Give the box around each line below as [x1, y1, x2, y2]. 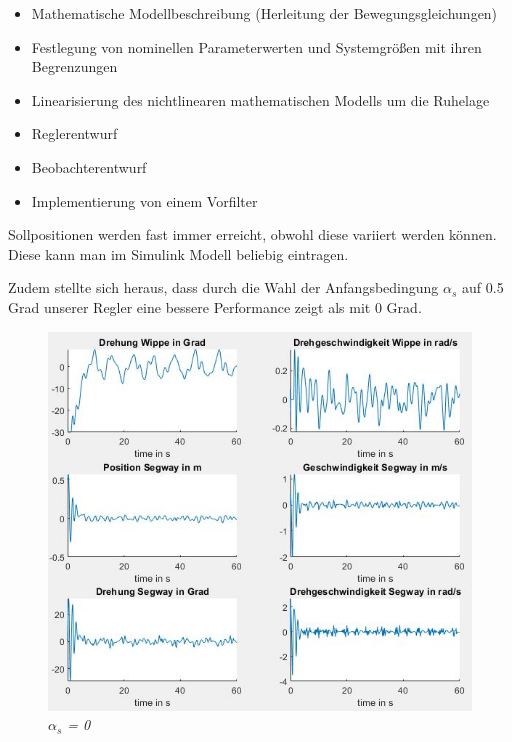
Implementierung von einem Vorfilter [31, 190, 258, 211]
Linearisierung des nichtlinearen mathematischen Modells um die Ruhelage [31, 89, 490, 110]
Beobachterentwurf [31, 156, 147, 177]
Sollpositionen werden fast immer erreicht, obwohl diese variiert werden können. [8, 224, 497, 245]
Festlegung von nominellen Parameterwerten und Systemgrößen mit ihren [31, 36, 482, 57]
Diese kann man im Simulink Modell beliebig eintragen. [8, 243, 349, 264]
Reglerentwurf [31, 123, 118, 144]
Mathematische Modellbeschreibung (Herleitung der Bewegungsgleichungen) [31, 3, 498, 23]
